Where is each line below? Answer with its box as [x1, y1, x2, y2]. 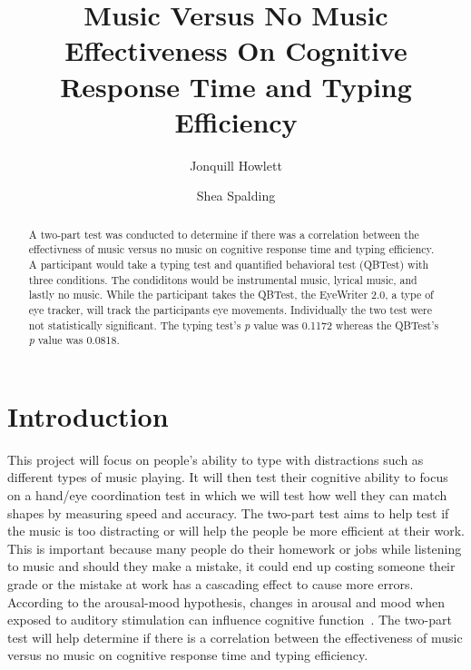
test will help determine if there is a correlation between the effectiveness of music [7, 627, 463, 646]
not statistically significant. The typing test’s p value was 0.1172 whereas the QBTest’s [28, 317, 439, 332]
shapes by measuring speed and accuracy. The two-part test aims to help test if [7, 503, 449, 522]
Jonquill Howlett [190, 155, 282, 174]
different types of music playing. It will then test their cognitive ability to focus [7, 468, 448, 487]
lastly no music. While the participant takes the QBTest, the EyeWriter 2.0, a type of [28, 287, 434, 302]
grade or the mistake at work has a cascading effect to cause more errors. [7, 575, 414, 594]
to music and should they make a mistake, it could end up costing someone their [7, 557, 456, 576]
